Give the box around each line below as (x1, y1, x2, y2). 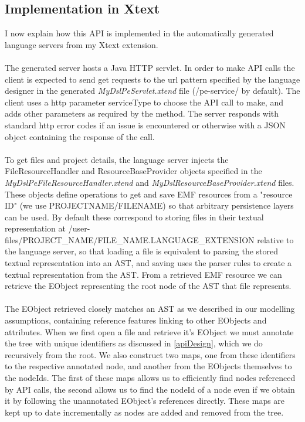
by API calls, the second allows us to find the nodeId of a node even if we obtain (5, 383, 295, 395)
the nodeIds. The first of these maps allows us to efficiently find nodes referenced (5, 372, 296, 384)
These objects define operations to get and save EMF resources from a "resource (5, 188, 293, 200)
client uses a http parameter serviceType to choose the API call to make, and (5, 96, 283, 108)
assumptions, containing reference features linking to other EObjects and (5, 314, 267, 326)
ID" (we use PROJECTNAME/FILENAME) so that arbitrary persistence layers (5, 199, 294, 212)
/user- (68, 222, 90, 234)
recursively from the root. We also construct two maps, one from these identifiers (5, 348, 296, 360)
